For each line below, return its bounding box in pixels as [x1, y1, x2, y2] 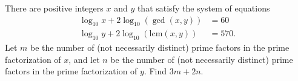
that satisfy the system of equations [137, 2, 270, 14]
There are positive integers [5, 2, 104, 14]
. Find [144, 65, 167, 77]
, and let [68, 53, 100, 65]
